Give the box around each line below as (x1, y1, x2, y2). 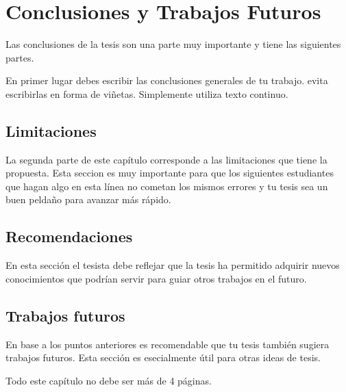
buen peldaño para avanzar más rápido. (5, 192, 171, 207)
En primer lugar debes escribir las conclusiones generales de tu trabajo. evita (5, 73, 328, 88)
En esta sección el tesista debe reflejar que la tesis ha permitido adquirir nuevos (5, 258, 340, 272)
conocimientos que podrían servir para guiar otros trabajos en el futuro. (5, 271, 307, 285)
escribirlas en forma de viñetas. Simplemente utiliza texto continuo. (5, 86, 288, 101)
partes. (5, 50, 34, 64)
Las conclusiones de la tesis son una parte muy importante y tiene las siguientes (5, 37, 341, 51)
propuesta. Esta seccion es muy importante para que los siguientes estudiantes (5, 166, 334, 180)
